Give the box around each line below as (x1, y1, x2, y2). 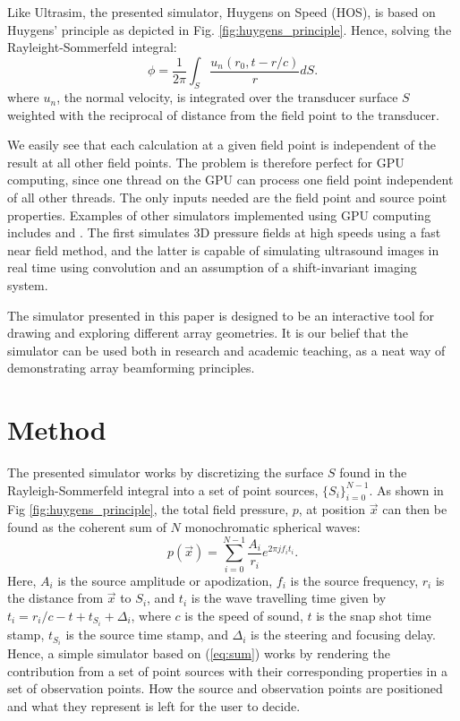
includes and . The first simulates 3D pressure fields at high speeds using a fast (7, 223, 441, 242)
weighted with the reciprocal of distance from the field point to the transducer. (7, 105, 439, 124)
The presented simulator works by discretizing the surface (7, 463, 324, 482)
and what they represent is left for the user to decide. (7, 696, 301, 715)
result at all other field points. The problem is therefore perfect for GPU (7, 152, 405, 171)
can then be (382, 500, 447, 519)
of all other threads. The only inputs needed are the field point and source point (7, 188, 447, 207)
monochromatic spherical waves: (184, 518, 361, 536)
